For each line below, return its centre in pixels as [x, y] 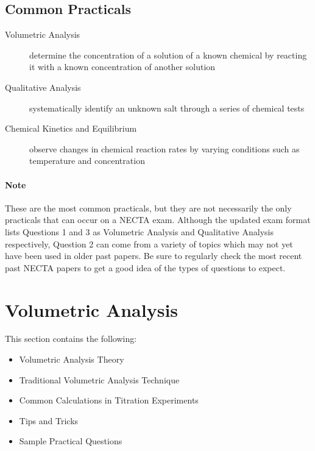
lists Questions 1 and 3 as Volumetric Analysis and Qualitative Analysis [139, 231]
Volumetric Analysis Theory [72, 359]
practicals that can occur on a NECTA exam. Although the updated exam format [158, 220]
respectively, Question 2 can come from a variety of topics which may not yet [149, 243]
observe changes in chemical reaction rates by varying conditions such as [165, 148]
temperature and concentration [87, 161]
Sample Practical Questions [71, 441]
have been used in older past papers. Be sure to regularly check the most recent [154, 256]
